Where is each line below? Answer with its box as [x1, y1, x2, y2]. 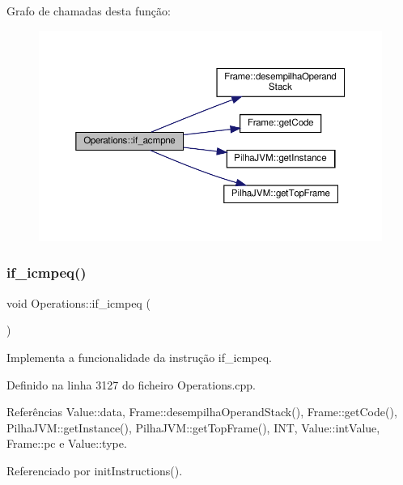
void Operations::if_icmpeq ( [6, 294, 151, 311]
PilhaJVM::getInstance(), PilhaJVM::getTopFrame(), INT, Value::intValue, [6, 419, 380, 436]
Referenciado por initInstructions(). [6, 462, 183, 479]
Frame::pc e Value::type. [6, 435, 127, 452]
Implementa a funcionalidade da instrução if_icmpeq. [6, 348, 272, 365]
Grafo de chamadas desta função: [6, 2, 171, 19]
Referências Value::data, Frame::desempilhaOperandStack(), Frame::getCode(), [6, 403, 397, 420]
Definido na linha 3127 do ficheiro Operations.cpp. [6, 376, 257, 393]
